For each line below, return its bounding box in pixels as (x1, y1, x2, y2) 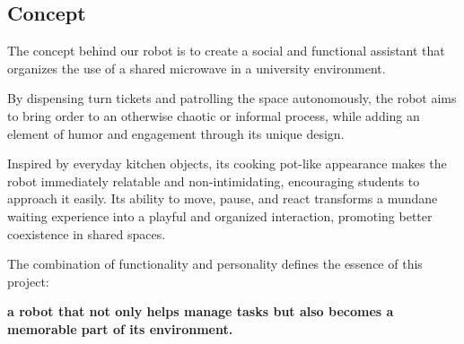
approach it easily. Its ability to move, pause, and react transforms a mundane (7, 189, 438, 208)
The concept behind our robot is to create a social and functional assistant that (7, 41, 445, 60)
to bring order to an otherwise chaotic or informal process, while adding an (7, 106, 420, 125)
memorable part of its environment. (7, 319, 233, 338)
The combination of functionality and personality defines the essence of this (7, 254, 423, 273)
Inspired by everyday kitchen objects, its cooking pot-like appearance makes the (7, 154, 447, 173)
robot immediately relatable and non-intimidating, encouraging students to (7, 171, 420, 190)
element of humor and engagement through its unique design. (7, 124, 345, 142)
